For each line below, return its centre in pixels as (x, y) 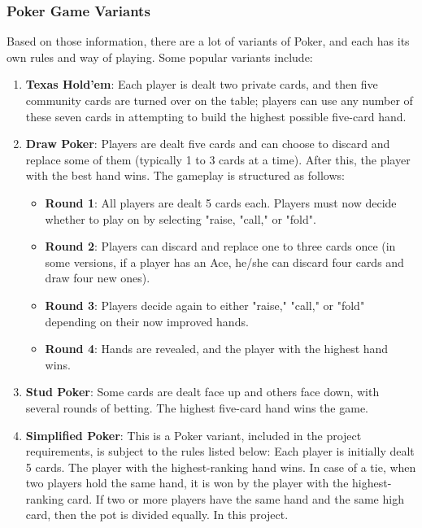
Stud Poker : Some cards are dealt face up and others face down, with (202, 392)
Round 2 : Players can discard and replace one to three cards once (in (220, 246)
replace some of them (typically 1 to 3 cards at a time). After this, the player (218, 159)
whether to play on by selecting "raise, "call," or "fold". (181, 218)
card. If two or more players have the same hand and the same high (235, 498)
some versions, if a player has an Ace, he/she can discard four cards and (224, 262)
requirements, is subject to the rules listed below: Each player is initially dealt (220, 451)
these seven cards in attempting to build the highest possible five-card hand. (216, 116)
